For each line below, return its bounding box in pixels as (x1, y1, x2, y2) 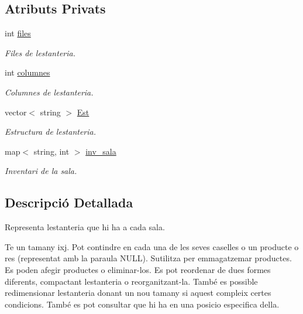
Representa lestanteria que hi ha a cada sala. (5, 221, 165, 233)
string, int (33, 145, 70, 157)
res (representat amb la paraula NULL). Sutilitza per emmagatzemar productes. (5, 252, 292, 264)
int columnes (5, 66, 50, 78)
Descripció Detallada (5, 193, 133, 211)
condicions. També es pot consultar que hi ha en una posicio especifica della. (5, 298, 280, 310)
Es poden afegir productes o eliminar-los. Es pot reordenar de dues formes (5, 263, 271, 275)
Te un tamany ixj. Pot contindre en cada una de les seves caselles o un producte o (5, 240, 299, 252)
